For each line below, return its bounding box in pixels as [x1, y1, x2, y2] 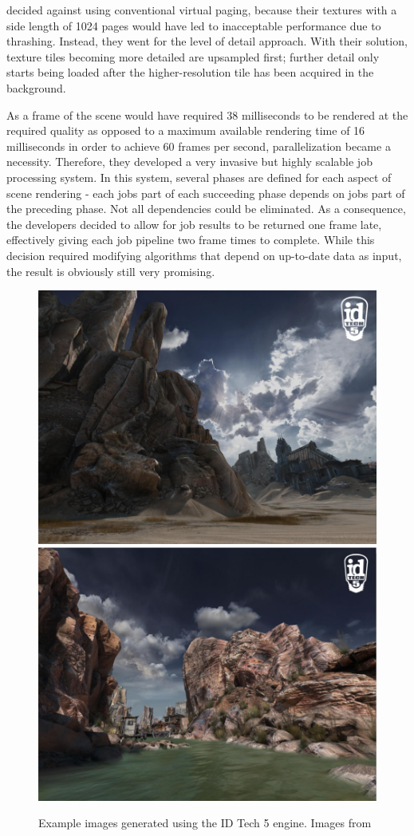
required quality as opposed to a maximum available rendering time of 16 [6, 122, 365, 139]
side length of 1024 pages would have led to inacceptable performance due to [6, 17, 381, 34]
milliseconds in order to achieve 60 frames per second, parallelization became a [6, 137, 391, 154]
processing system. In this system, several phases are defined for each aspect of [6, 168, 392, 185]
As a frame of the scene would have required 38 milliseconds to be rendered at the [6, 106, 408, 123]
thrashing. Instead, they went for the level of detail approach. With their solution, [6, 33, 408, 49]
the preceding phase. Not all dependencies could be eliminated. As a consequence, [6, 200, 406, 217]
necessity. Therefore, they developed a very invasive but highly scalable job [6, 153, 373, 170]
